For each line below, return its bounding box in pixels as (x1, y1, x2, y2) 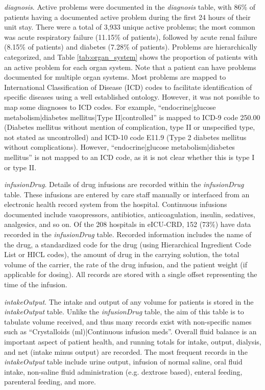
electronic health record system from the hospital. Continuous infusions (4, 199, 227, 210)
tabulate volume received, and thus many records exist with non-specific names (4, 316, 252, 327)
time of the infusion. (4, 279, 67, 290)
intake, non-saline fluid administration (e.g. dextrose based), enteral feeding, (4, 366, 243, 377)
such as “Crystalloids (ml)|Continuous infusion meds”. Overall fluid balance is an (4, 326, 257, 337)
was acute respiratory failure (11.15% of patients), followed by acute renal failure (4, 31, 257, 42)
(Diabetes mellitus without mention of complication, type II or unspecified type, (4, 122, 255, 132)
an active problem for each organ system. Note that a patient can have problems (4, 61, 256, 72)
